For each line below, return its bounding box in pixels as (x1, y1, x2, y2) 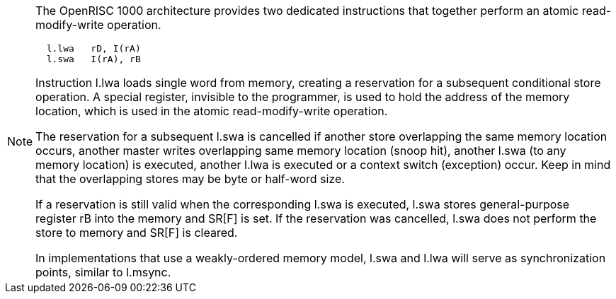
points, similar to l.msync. (35, 265, 171, 279)
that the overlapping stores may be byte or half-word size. (35, 172, 345, 186)
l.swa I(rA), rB (46, 54, 141, 64)
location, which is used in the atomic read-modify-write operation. (35, 104, 388, 118)
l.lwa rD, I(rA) (46, 43, 141, 54)
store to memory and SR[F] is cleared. (35, 225, 238, 240)
